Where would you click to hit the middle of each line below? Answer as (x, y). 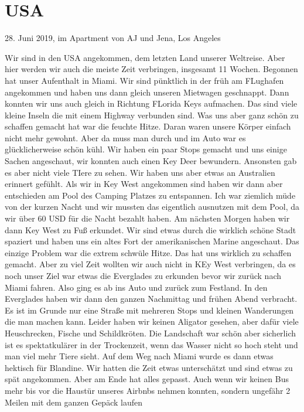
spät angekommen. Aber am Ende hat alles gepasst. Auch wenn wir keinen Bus (147, 379)
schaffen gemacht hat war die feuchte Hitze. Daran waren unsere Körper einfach (148, 126)
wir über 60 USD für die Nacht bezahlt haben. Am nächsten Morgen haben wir (147, 218)
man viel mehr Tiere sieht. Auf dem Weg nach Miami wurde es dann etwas (139, 356)
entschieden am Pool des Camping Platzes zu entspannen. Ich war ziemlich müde (150, 195)
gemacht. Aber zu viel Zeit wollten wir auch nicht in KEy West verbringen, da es (150, 264)
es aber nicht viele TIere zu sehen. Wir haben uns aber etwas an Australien (140, 172)
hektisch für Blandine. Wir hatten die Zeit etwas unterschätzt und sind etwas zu (149, 367)
